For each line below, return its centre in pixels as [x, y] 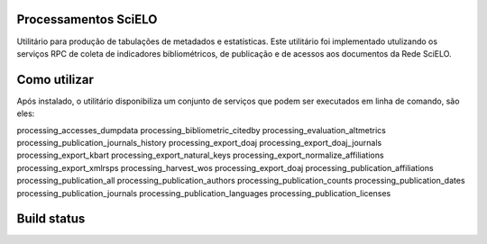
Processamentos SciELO [87, 19]
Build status [51, 219]
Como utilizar [55, 80]
